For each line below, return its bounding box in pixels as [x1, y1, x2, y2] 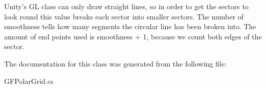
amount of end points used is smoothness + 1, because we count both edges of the [4, 31, 262, 41]
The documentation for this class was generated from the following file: [4, 58, 227, 69]
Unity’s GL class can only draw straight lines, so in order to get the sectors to [4, 1, 249, 11]
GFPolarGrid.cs [4, 75, 54, 86]
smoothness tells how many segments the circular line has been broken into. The [4, 21, 256, 32]
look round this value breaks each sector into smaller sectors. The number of [4, 11, 244, 21]
